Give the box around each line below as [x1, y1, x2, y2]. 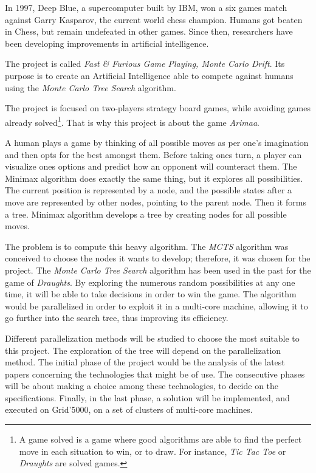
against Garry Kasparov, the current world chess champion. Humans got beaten [5, 13, 303, 26]
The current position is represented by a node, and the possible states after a [5, 184, 292, 196]
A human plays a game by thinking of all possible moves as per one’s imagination [5, 136, 309, 148]
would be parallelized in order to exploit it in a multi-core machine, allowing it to [5, 299, 308, 312]
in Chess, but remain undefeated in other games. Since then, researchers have [5, 25, 293, 38]
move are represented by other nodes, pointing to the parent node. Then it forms [5, 195, 306, 208]
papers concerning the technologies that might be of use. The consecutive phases [5, 367, 305, 380]
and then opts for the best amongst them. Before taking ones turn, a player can [5, 148, 302, 161]
